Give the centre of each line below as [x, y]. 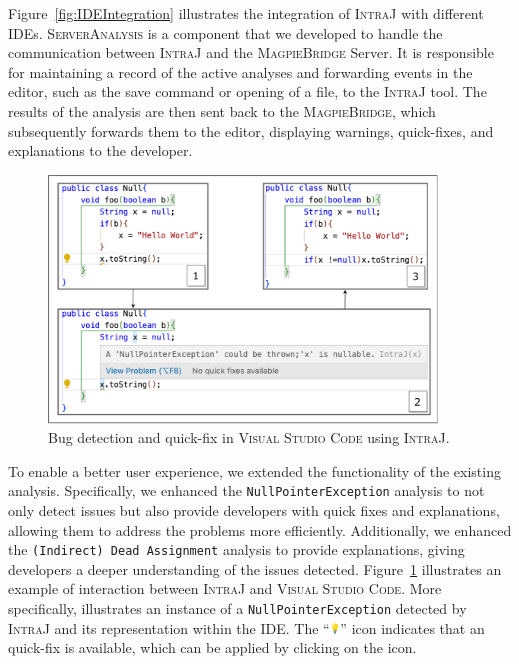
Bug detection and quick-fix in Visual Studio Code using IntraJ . [249, 437]
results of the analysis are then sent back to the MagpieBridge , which [222, 110]
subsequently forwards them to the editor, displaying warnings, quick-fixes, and [251, 130]
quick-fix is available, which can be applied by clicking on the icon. [212, 647]
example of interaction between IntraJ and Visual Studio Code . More [225, 588]
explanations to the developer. [100, 150]
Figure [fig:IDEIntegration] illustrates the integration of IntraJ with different [246, 13]
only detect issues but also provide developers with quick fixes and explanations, [254, 509]
